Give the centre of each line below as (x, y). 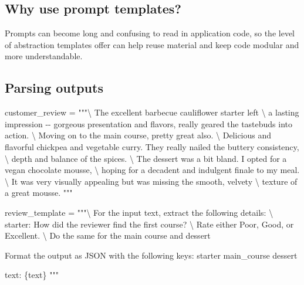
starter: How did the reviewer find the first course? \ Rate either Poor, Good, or (149, 224)
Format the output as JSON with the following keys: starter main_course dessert (151, 255)
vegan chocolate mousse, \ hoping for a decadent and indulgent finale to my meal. (152, 170)
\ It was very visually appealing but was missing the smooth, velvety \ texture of (151, 181)
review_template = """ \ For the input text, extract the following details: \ (139, 212)
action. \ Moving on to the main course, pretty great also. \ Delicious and (138, 135)
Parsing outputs (54, 88)
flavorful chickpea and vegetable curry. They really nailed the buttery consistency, (152, 146)
